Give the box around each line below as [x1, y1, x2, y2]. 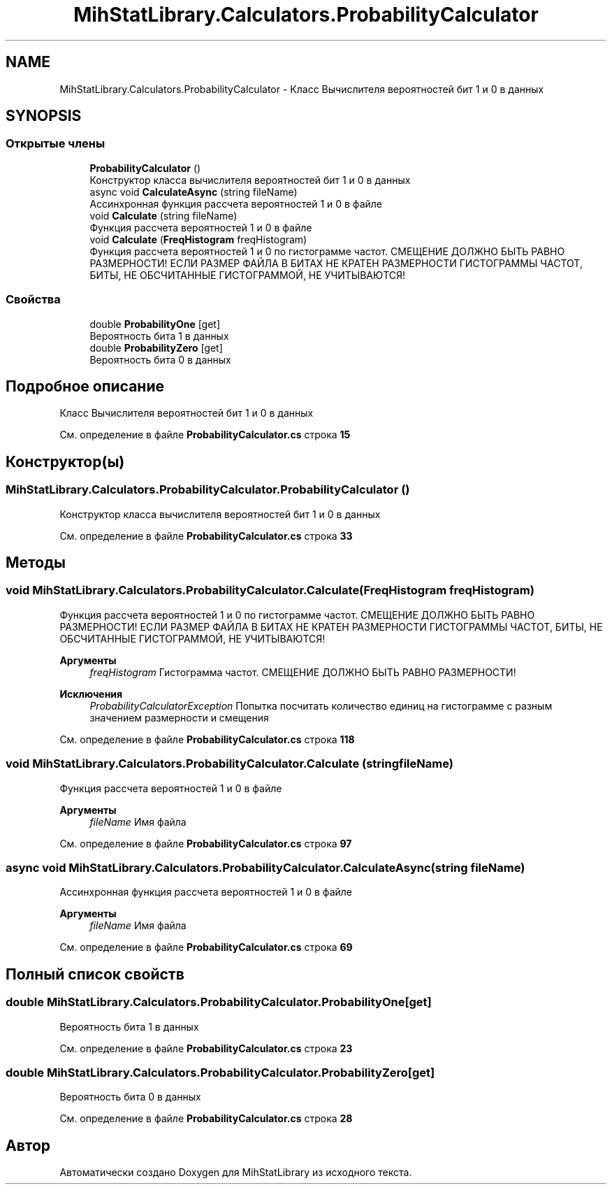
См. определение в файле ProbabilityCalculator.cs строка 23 [59, 1042, 353, 1054]
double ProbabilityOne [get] [89, 317, 221, 330]
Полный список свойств [6, 965, 184, 983]
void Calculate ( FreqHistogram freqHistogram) [89, 233, 307, 245]
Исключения [59, 687, 123, 700]
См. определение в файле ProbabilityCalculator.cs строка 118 [59, 733, 355, 745]
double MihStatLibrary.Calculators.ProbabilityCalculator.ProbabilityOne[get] [6, 995, 432, 1010]
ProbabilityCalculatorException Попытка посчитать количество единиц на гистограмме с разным [89, 699, 553, 712]
